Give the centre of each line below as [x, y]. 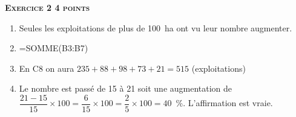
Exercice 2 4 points [48, 7]
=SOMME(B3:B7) [54, 48]
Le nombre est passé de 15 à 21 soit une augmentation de [126, 88]
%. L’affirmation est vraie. [224, 103]
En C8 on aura [47, 68]
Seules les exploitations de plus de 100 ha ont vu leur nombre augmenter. [156, 27]
